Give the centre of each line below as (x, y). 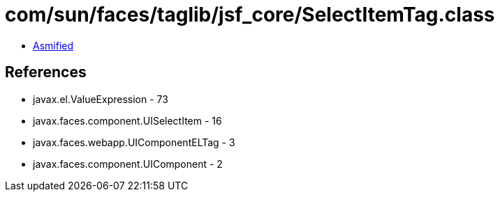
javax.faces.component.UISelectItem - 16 (127, 120)
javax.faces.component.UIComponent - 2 (128, 164)
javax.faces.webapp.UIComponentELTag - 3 (134, 142)
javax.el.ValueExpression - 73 (101, 99)
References (46, 72)
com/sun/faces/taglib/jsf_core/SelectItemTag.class (250, 15)
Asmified (53, 45)
